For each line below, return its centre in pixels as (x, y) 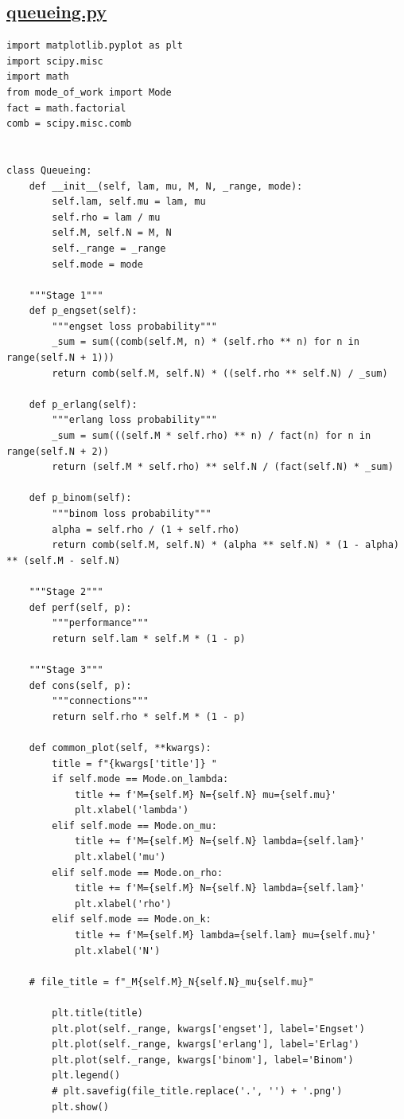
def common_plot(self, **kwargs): (120, 747)
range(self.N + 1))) (61, 358)
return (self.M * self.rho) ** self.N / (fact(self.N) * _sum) (223, 467)
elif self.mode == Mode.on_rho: (138, 873)
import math (38, 77)
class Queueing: (49, 170)
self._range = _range (109, 248)
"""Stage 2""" (66, 591)
